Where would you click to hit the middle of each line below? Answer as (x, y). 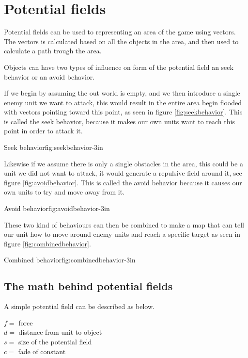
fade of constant (42, 351)
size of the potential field (55, 341)
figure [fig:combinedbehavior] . (47, 243)
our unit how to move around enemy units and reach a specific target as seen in (122, 234)
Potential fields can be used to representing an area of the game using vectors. (120, 32)
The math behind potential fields (88, 286)
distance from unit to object (60, 332)
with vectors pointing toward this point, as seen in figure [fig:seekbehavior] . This (123, 112)
